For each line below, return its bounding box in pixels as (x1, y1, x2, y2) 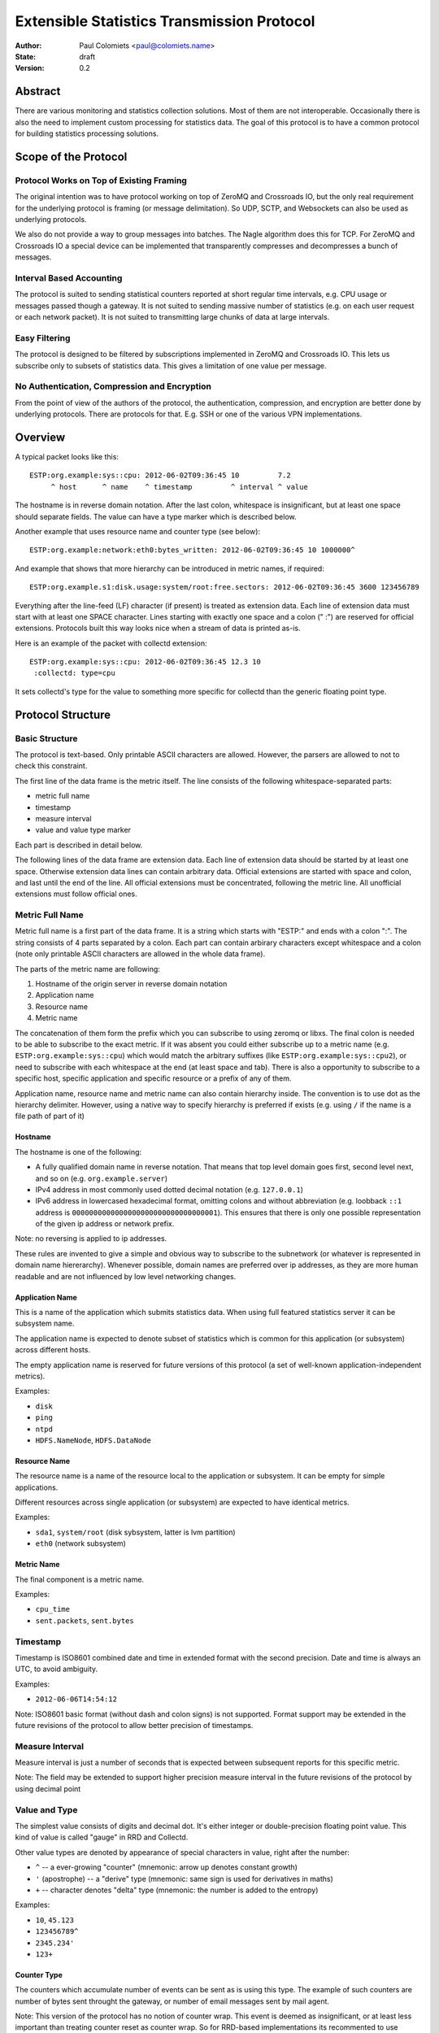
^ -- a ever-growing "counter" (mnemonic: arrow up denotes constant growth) (35, 1862, 298, 1872)
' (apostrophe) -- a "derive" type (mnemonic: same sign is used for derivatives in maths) (35, 1874, 333, 1883)
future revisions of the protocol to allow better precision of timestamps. (15, 1720, 254, 1730)
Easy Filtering (15, 332, 71, 343)
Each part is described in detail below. (15, 840, 143, 850)
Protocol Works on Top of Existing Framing (15, 175, 187, 186)
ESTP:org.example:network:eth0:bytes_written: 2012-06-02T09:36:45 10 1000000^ (29, 546, 355, 555)
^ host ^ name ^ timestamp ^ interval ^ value (50, 482, 308, 491)
